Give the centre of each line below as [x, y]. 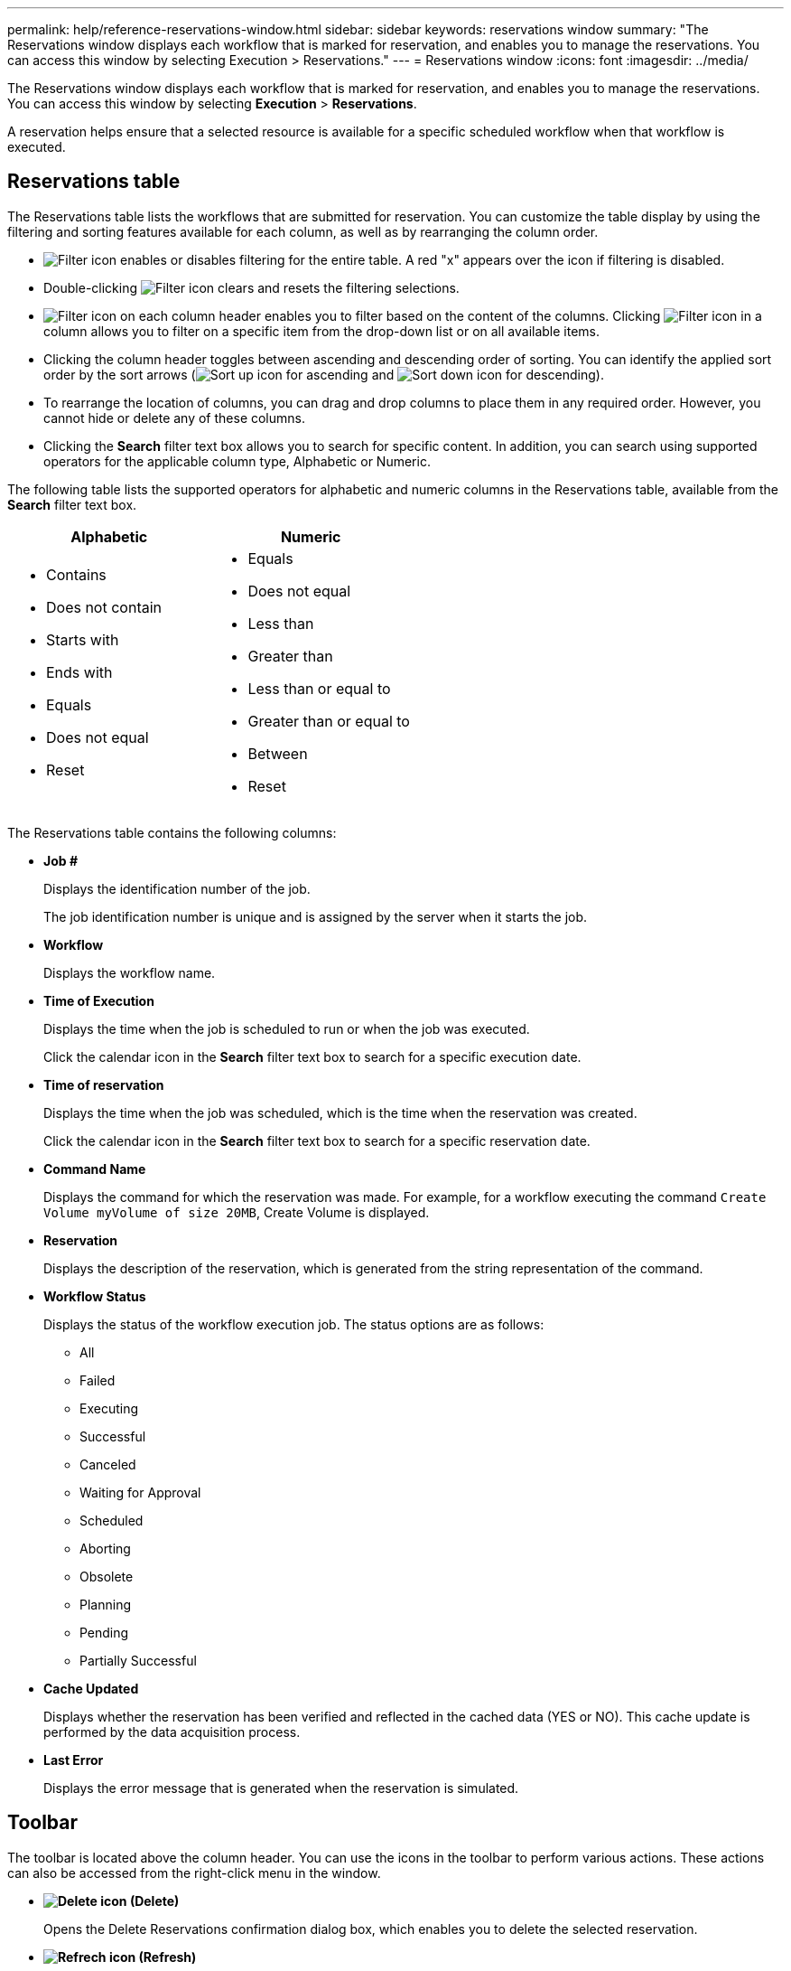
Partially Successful [138, 1660]
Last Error [74, 1760]
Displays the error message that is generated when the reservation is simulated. [281, 1788]
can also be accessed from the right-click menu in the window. [194, 1872]
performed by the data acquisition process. [172, 1732]
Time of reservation [104, 1084]
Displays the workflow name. [130, 972]
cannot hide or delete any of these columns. [175, 418]
